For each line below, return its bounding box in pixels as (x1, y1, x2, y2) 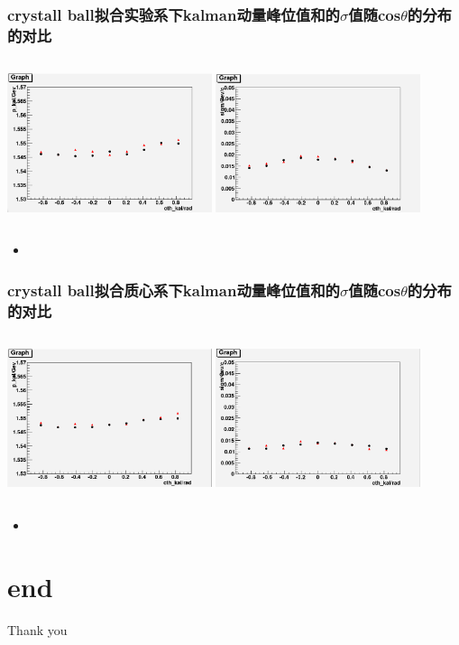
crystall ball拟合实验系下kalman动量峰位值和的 (7, 3, 340, 25)
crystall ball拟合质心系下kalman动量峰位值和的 (7, 278, 340, 301)
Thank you (7, 621, 68, 640)
